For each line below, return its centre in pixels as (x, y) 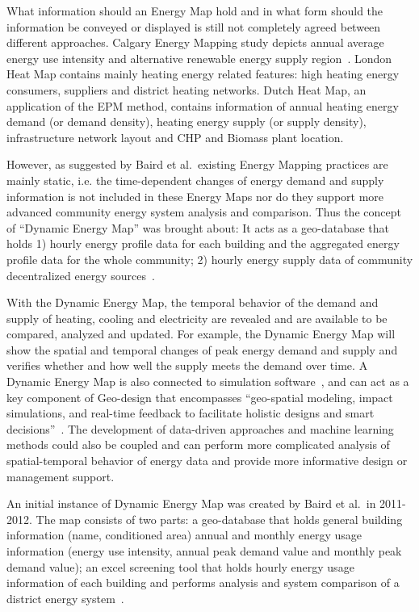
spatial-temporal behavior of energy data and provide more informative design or (207, 461)
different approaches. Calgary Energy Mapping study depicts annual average (195, 42)
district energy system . (65, 598)
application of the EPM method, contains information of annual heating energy (203, 105)
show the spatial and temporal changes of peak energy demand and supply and (202, 349)
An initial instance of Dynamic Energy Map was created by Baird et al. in (191, 503)
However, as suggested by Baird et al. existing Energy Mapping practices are (197, 164)
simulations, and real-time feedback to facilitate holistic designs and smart (191, 413)
